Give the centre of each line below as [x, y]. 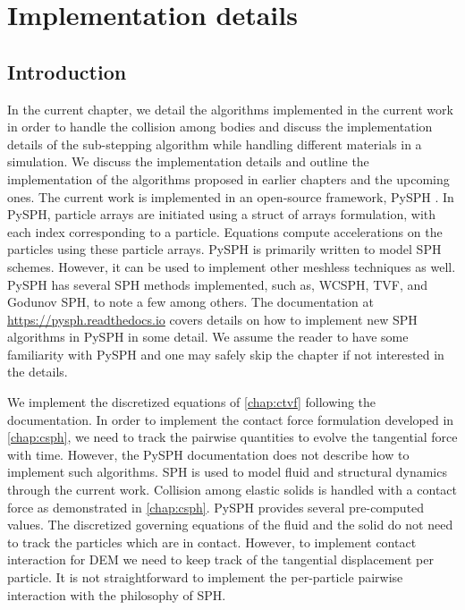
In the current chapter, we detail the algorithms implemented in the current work [230, 109]
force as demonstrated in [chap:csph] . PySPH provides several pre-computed [216, 507]
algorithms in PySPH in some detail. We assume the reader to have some [208, 337]
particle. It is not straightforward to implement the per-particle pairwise [205, 577]
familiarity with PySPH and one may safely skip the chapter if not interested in [226, 354]
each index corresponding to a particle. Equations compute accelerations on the [225, 231]
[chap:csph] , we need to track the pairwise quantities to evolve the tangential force [232, 437]
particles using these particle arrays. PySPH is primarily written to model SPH [224, 249]
